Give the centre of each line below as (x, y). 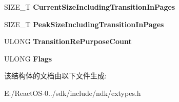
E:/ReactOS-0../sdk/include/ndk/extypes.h (73, 93)
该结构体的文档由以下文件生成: (55, 76)
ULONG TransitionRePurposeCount (68, 41)
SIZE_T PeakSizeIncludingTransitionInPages (84, 24)
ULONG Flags (28, 58)
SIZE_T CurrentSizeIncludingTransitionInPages (90, 7)
